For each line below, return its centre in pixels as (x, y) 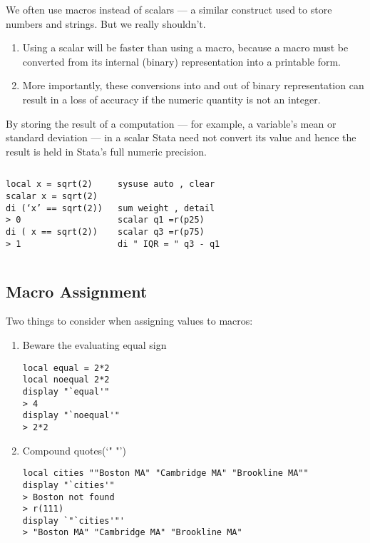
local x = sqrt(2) (49, 184)
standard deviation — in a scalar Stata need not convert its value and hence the (181, 137)
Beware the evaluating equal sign (94, 345)
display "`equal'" (66, 391)
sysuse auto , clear (166, 184)
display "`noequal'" (71, 416)
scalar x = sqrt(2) (52, 196)
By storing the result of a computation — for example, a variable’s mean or (171, 123)
